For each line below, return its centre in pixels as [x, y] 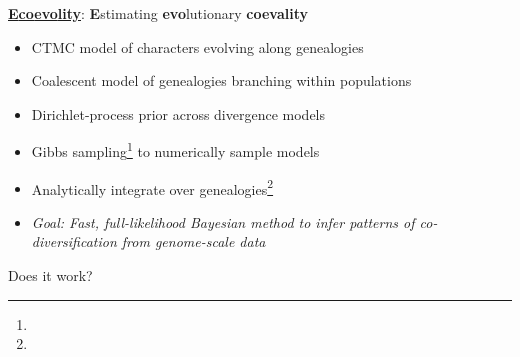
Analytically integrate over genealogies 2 [152, 187]
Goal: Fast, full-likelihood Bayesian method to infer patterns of [223, 221]
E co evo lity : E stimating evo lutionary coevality [158, 13]
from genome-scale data [193, 241]
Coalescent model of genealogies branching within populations [221, 80]
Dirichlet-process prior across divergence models [178, 113]
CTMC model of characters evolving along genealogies [197, 46]
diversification [74, 241]
